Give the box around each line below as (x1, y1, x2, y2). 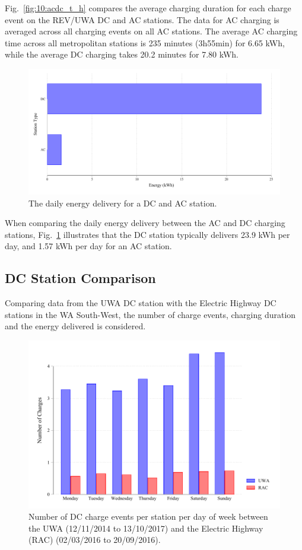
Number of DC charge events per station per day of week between (28, 510, 268, 523)
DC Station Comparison (5, 269, 156, 287)
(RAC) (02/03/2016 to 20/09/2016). (28, 533, 161, 546)
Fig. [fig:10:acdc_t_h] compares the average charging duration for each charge (5, 2, 291, 14)
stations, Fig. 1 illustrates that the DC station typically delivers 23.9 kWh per (5, 228, 290, 240)
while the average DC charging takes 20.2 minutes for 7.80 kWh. (5, 48, 239, 61)
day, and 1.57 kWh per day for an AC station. (5, 240, 172, 252)
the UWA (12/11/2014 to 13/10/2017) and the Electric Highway (28, 522, 263, 534)
